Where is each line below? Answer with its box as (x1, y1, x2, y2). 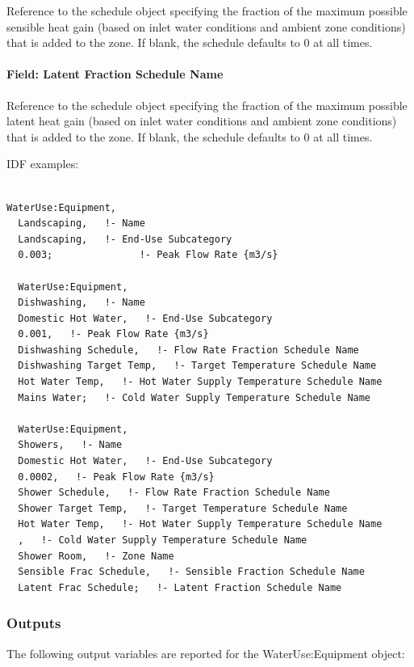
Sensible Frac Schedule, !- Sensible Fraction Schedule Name (18, 566, 365, 578)
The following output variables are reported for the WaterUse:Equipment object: (6, 644, 405, 661)
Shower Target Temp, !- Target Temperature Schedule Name (18, 502, 348, 514)
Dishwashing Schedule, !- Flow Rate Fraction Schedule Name (18, 344, 359, 356)
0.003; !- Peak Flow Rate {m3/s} (18, 249, 278, 261)
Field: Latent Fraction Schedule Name (6, 65, 224, 82)
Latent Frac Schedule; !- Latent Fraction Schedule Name (18, 581, 342, 593)
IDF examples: (6, 155, 79, 172)
